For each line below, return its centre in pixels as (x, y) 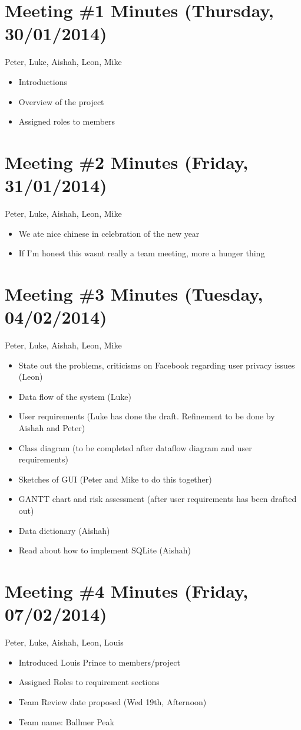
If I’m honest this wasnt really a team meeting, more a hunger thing (142, 253)
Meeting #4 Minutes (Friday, (127, 591)
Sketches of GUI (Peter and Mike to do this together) (115, 479)
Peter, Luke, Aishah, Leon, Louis (64, 642)
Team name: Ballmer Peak (66, 721)
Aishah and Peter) (52, 428)
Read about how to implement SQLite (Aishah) (105, 550)
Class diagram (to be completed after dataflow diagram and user (135, 447)
